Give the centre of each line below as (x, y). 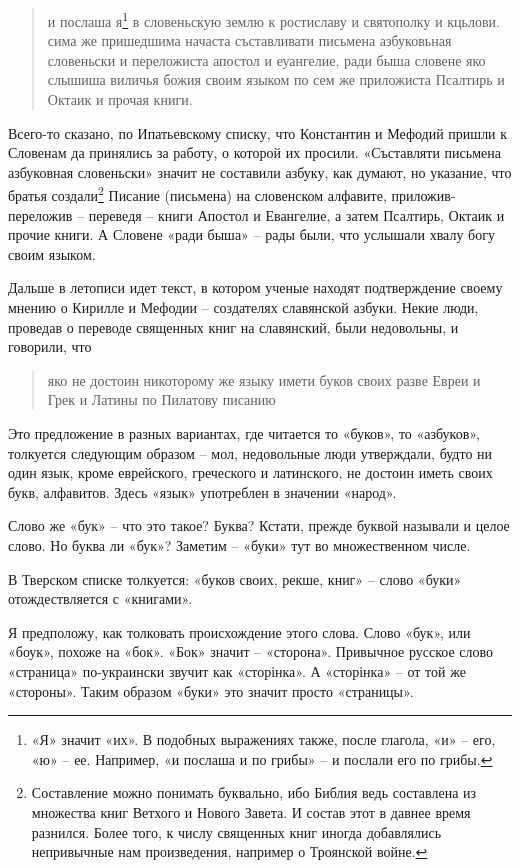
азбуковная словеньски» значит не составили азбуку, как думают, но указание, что (260, 171)
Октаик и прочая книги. (120, 99)
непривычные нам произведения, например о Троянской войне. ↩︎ (229, 851)
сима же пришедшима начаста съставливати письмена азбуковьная (249, 40)
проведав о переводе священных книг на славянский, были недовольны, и (233, 326)
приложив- (423, 195)
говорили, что (50, 346)
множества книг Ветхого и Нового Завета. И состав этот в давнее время (251, 811)
